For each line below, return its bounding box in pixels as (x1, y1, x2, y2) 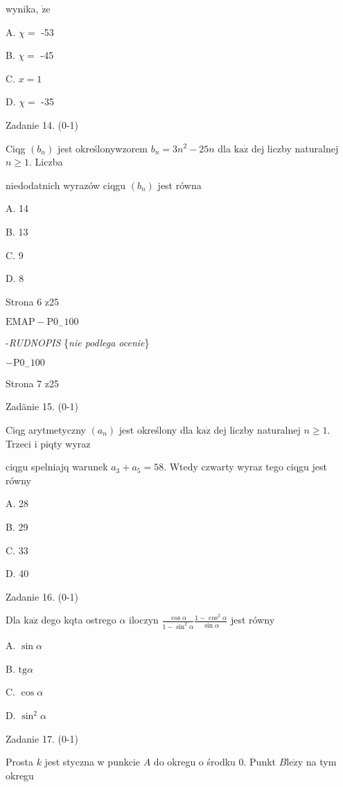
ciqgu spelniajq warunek (6, 459, 108, 474)
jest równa (157, 177, 202, 192)
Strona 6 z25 (6, 294, 60, 308)
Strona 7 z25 (6, 375, 60, 390)
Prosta (6, 754, 33, 769)
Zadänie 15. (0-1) (6, 399, 78, 414)
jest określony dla (118, 423, 193, 436)
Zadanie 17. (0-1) (6, 731, 78, 745)
